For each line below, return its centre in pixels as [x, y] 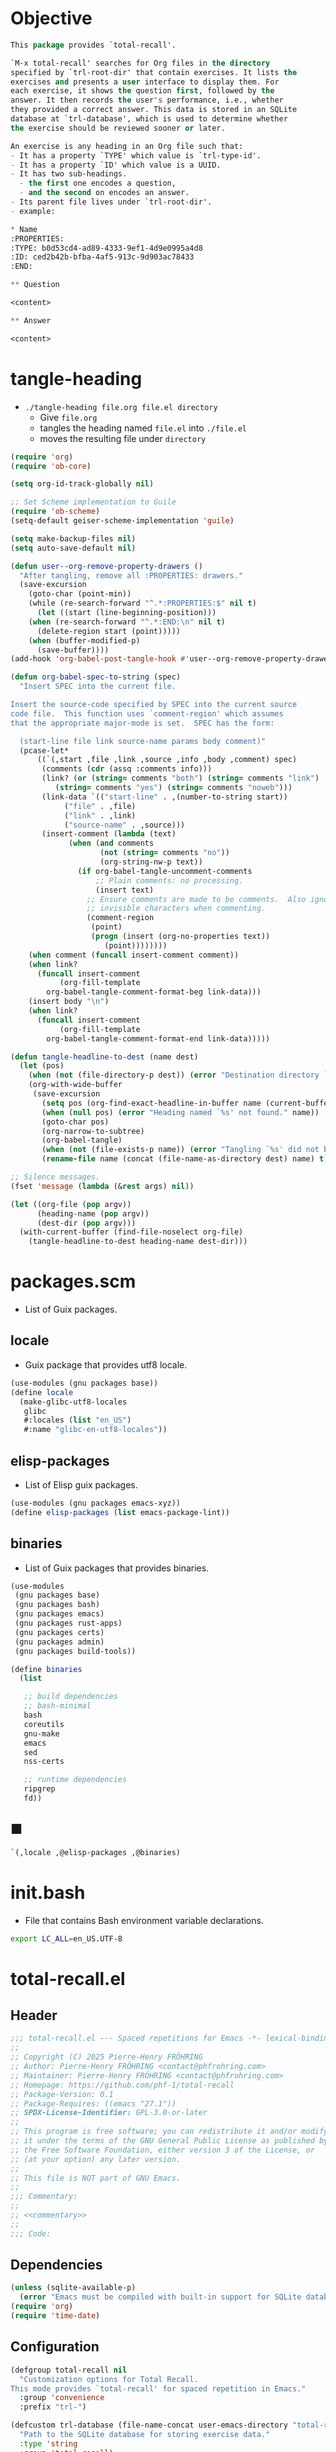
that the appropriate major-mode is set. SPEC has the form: [142, 723]
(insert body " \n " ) [69, 1002]
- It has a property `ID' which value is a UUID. [116, 165]
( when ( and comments [111, 843]
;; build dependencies [70, 1697]
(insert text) [125, 890]
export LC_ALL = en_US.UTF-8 [66, 1938]
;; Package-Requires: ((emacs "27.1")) [93, 2103]
